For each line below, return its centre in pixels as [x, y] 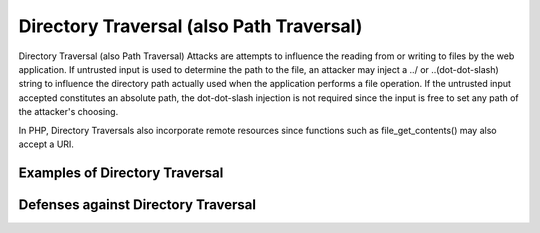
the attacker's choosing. [68, 112]
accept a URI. [46, 144]
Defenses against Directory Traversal [137, 204]
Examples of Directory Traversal [121, 172]
